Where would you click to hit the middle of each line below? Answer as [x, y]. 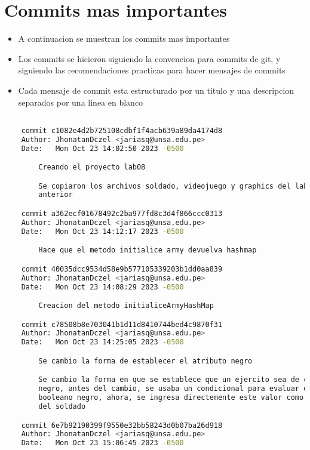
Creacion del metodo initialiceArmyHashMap [126, 306]
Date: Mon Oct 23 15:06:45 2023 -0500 [102, 443]
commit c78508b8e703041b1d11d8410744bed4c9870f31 [122, 324]
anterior [56, 195]
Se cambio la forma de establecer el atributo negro [145, 361]
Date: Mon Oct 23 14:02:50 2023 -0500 [102, 148]
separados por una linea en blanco [81, 102]
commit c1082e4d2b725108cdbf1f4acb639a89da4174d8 [122, 130]
